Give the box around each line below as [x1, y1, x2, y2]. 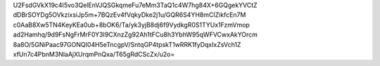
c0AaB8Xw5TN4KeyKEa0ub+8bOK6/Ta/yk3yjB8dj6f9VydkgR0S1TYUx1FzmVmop [13, 20, 250, 29]
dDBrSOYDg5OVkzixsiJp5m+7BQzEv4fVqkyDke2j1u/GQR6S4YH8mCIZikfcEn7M [13, 11, 246, 19]
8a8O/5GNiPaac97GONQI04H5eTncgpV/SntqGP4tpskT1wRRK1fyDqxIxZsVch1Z [13, 40, 241, 48]
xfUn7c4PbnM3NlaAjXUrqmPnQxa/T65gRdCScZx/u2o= [13, 50, 175, 58]
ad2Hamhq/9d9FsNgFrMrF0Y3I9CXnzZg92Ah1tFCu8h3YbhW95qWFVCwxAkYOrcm [13, 30, 258, 39]
